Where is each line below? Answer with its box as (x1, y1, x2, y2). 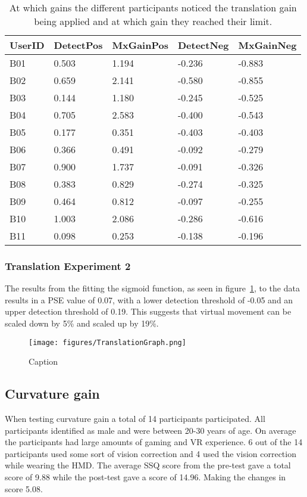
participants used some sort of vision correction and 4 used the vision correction (5, 447, 296, 459)
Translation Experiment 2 (5, 258, 131, 273)
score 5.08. (5, 482, 43, 495)
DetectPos (54, 38, 103, 52)
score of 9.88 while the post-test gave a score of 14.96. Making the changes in (5, 471, 286, 483)
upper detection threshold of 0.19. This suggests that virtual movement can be (5, 305, 292, 318)
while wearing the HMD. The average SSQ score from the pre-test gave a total (5, 459, 291, 471)
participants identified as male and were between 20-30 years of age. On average (5, 424, 296, 436)
